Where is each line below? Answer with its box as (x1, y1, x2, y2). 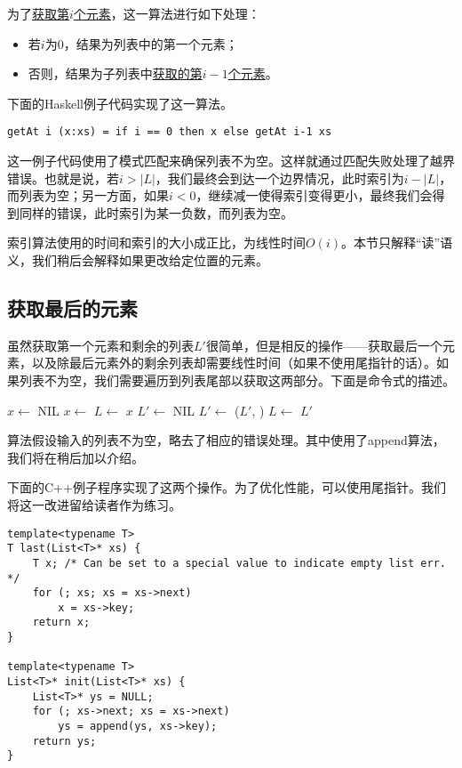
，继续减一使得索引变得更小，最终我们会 (195, 186, 433, 205)
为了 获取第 (7, 4, 69, 22)
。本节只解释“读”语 (341, 233, 453, 252)
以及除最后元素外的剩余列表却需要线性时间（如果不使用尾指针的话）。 (31, 353, 436, 372)
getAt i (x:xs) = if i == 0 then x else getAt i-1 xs (7, 125, 332, 139)
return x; (32, 616, 91, 629)
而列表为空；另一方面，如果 (7, 186, 169, 205)
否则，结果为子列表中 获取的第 (28, 64, 203, 83)
